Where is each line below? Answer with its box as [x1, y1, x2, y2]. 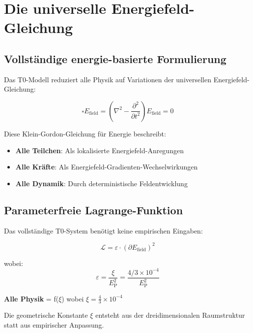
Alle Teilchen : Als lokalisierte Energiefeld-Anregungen [15, 145, 184, 155]
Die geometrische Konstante [4, 310, 88, 320]
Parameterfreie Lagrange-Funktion [4, 202, 183, 217]
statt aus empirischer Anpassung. [4, 320, 104, 330]
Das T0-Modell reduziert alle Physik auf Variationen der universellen [4, 74, 212, 84]
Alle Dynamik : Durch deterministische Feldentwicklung [15, 178, 188, 188]
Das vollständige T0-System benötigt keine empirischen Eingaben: [4, 225, 203, 235]
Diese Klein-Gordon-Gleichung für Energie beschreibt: [4, 128, 166, 138]
